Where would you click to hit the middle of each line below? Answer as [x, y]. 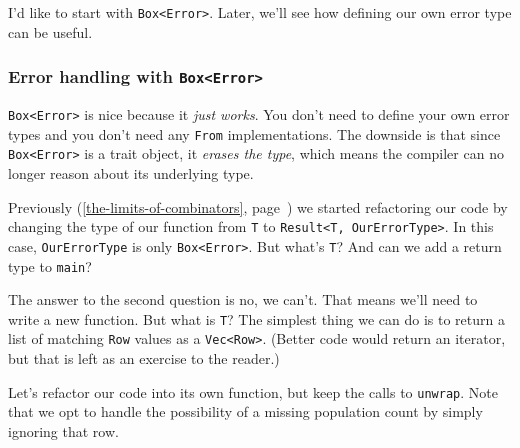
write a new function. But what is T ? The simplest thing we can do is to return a [256, 318]
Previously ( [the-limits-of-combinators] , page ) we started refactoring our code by [258, 206]
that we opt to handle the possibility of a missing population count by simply [245, 411]
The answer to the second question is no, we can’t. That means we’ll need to [243, 299]
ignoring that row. [63, 430]
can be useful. [50, 31]
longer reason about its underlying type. [131, 173]
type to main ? [50, 265]
